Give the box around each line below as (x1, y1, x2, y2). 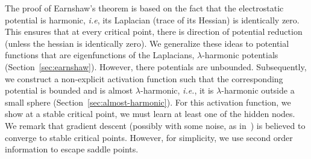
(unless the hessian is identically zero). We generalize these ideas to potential (5, 37, 289, 49)
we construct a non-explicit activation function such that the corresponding (5, 72, 283, 85)
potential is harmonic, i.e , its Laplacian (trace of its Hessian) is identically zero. (5, 13, 300, 26)
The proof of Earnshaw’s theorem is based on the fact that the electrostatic (5, 2, 284, 14)
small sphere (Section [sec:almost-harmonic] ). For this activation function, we (5, 95, 291, 108)
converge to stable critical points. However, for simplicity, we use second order (5, 131, 293, 143)
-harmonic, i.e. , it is (140, 84, 214, 97)
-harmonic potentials (202, 49, 278, 61)
